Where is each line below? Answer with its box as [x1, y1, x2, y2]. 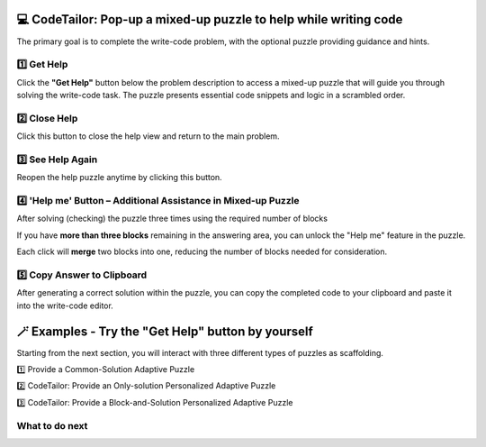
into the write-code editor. [16, 300, 114, 311]
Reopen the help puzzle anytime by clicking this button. [16, 172, 222, 183]
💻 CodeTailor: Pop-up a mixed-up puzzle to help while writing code [16, 12, 403, 27]
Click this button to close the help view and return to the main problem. [16, 131, 280, 141]
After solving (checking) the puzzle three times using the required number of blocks [16, 213, 328, 224]
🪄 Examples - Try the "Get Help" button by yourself [16, 324, 314, 339]
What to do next [16, 419, 88, 432]
